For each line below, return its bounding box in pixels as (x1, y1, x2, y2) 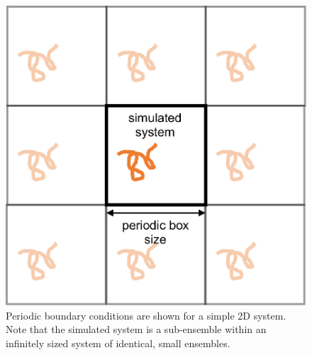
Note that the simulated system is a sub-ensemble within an (6, 322, 267, 337)
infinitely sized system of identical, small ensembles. (6, 335, 230, 350)
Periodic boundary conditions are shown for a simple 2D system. (6, 308, 286, 322)
